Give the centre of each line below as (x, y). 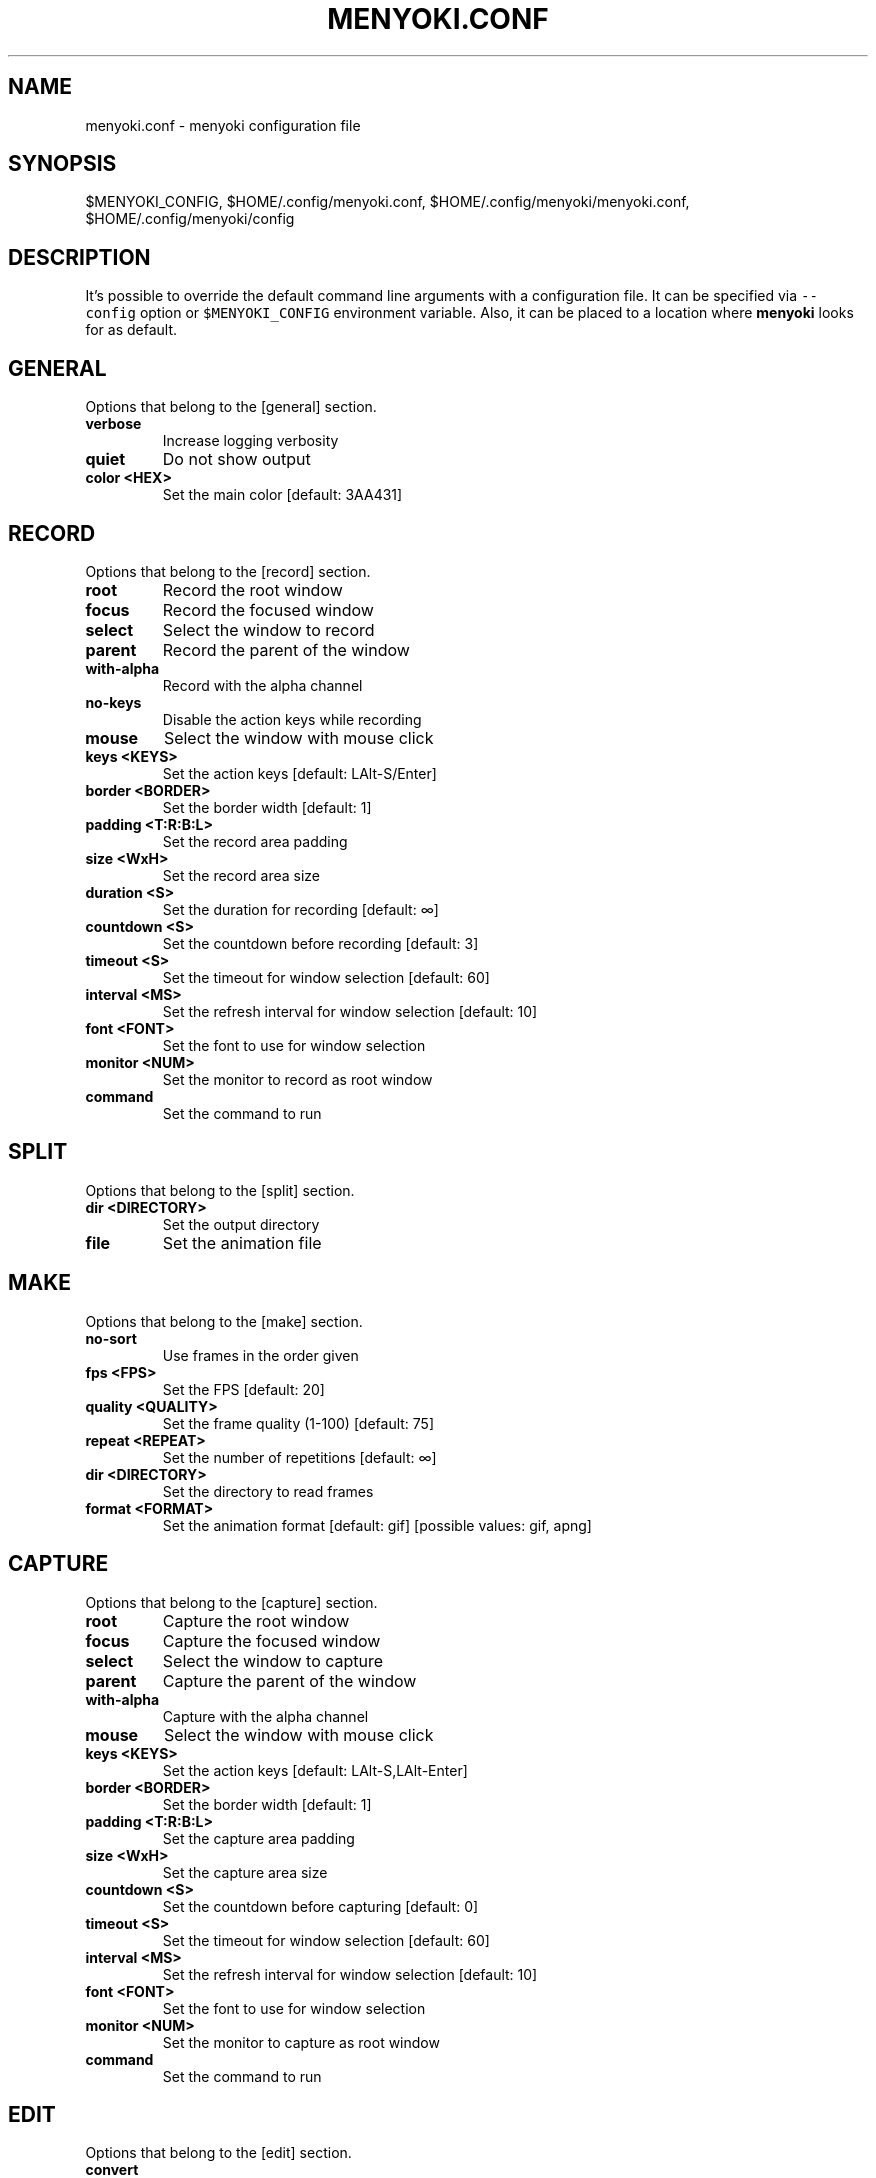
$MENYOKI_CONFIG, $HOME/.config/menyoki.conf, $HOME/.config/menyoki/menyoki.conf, (387, 202)
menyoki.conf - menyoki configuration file (223, 125)
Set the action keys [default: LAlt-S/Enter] (299, 773)
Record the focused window (268, 609)
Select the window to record (268, 629)
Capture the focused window (271, 1640)
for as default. (131, 330)
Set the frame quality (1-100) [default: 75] (298, 1423)
